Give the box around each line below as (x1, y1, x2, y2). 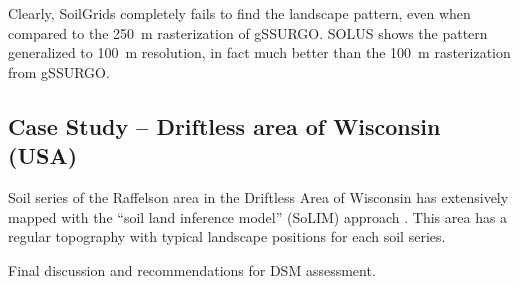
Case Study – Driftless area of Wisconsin (8, 110, 441, 141)
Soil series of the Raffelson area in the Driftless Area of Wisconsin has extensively (8, 186, 509, 207)
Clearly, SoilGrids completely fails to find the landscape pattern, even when (8, 3, 471, 23)
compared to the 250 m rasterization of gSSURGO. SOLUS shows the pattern (8, 22, 488, 43)
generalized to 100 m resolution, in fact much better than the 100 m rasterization (8, 42, 511, 63)
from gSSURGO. (8, 61, 110, 82)
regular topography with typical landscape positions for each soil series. (8, 226, 446, 247)
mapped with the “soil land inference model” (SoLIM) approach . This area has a (8, 206, 508, 227)
